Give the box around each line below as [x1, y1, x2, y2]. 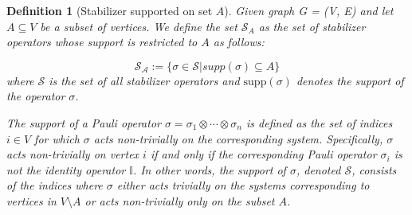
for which [34, 130, 80, 147]
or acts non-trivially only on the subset [84, 192, 275, 209]
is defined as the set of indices [246, 114, 393, 131]
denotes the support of [296, 72, 404, 88]
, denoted [296, 161, 341, 178]
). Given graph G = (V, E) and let [224, 2, 394, 18]
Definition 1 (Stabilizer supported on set [6, 2, 213, 18]
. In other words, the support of [132, 161, 286, 178]
